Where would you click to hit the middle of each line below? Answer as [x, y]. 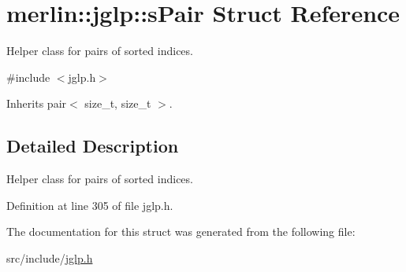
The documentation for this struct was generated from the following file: [181, 232]
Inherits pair [37, 103]
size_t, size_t [118, 103]
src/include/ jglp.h [50, 257]
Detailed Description [93, 146]
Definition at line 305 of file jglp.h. [90, 205]
